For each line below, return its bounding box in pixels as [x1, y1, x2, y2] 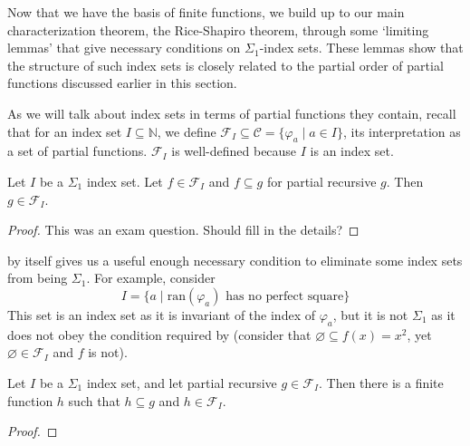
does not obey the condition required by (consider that [7, 325, 312, 344]
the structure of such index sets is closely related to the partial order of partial [7, 55, 444, 74]
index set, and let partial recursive [86, 373, 277, 392]
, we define [157, 121, 216, 141]
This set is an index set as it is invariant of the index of [7, 305, 315, 324]
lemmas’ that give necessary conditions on [7, 38, 241, 57]
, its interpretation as [343, 121, 461, 141]
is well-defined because [171, 141, 297, 160]
